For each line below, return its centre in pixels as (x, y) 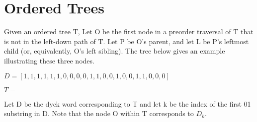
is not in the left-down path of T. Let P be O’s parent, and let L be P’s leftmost (127, 41)
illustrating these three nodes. (49, 60)
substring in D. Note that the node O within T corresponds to (99, 113)
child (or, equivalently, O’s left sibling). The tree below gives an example (115, 51)
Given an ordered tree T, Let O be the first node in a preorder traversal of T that (129, 31)
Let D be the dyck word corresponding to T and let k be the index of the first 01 (128, 103)
